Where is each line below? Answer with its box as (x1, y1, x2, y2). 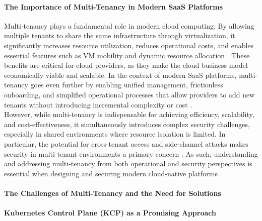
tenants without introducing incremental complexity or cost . (4, 99, 192, 109)
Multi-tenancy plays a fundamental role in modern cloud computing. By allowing (4, 20, 254, 31)
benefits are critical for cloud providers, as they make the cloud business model (4, 60, 248, 70)
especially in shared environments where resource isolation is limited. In (4, 129, 226, 139)
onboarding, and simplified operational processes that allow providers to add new (4, 89, 255, 99)
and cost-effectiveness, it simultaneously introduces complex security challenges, (4, 119, 250, 129)
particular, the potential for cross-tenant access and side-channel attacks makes (4, 138, 248, 149)
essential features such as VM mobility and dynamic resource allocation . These (4, 50, 250, 60)
